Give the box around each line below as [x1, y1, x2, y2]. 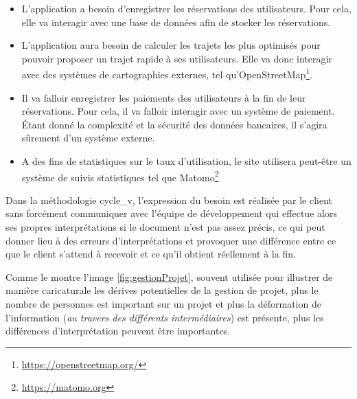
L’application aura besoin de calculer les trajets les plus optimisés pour [21, 38, 321, 52]
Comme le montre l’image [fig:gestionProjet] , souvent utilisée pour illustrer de [5, 269, 333, 284]
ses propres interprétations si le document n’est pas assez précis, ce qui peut [5, 220, 325, 234]
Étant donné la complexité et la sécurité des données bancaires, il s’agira [21, 117, 327, 131]
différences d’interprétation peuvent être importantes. [5, 323, 231, 338]
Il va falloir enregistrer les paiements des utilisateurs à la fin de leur [21, 90, 306, 104]
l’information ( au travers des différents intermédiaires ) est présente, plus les [5, 310, 324, 324]
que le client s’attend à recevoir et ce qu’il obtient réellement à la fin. [5, 247, 296, 261]
